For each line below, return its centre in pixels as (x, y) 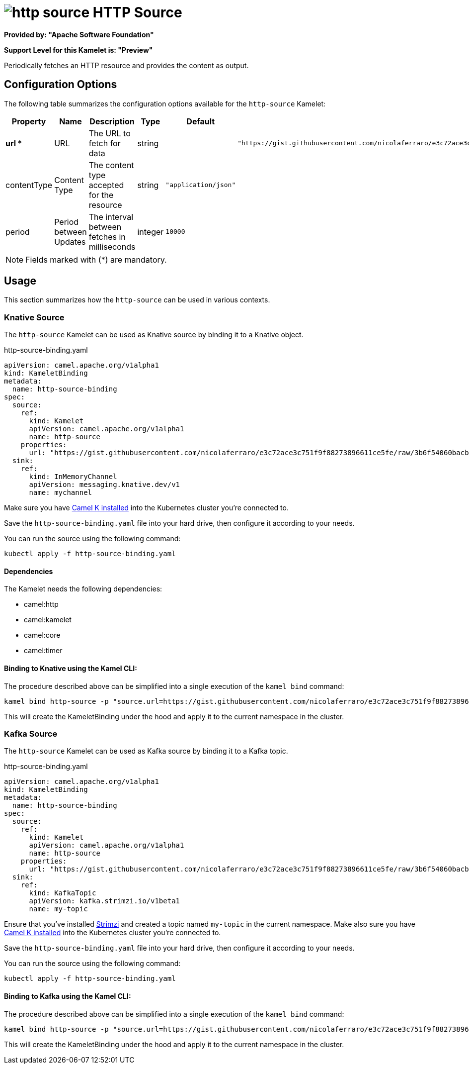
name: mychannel (61, 493)
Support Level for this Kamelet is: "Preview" (78, 50)
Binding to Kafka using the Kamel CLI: (68, 996)
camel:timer (43, 651)
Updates (70, 242)
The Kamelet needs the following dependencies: (83, 589)
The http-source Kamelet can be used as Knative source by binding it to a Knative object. (154, 335)
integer (151, 232)
